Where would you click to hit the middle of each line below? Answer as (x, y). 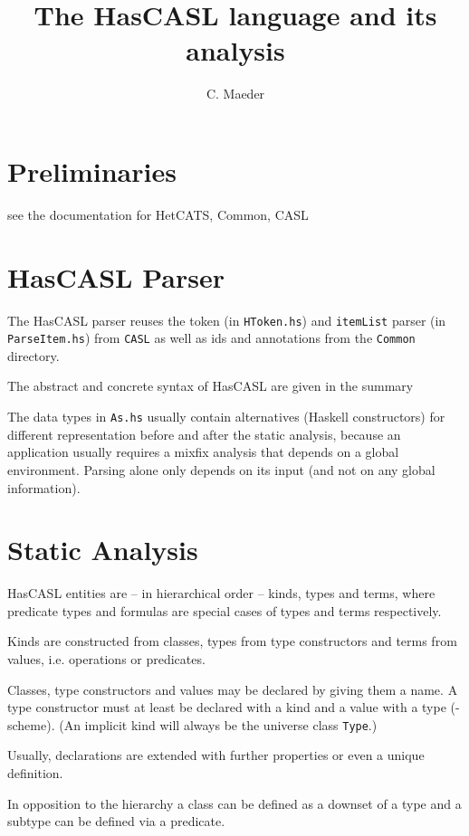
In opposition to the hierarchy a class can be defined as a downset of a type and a (234, 803)
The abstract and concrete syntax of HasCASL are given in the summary (211, 386)
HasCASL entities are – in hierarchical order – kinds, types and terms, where (221, 593)
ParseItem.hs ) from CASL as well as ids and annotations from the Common (211, 338)
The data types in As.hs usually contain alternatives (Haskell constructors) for (226, 417)
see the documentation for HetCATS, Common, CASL (158, 214)
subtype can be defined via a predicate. (116, 821)
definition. (35, 773)
